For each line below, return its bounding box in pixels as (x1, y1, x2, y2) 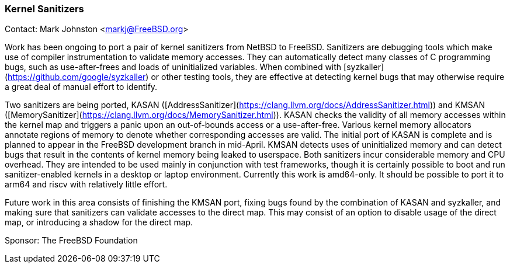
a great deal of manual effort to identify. (5, 82, 158, 92)
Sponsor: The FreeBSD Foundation (5, 235, 138, 246)
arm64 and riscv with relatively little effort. (5, 179, 168, 190)
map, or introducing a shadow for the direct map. (5, 217, 193, 228)
